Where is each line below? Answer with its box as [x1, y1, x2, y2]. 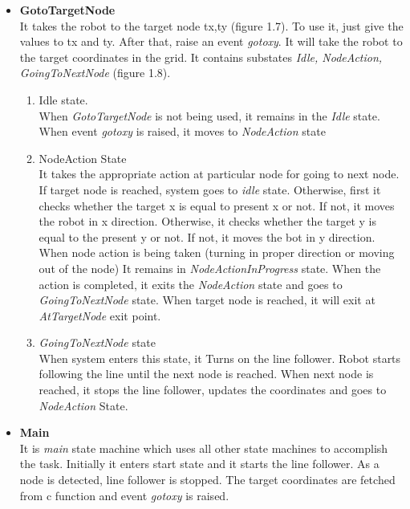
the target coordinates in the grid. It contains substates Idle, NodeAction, [19, 48, 383, 65]
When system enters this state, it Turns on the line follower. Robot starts [39, 349, 401, 366]
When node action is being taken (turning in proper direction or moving [39, 244, 395, 261]
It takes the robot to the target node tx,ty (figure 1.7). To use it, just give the [19, 17, 404, 34]
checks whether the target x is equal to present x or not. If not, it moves [39, 197, 395, 214]
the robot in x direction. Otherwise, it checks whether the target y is [39, 213, 376, 230]
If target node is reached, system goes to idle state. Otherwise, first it [39, 181, 381, 197]
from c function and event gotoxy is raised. [19, 487, 229, 503]
